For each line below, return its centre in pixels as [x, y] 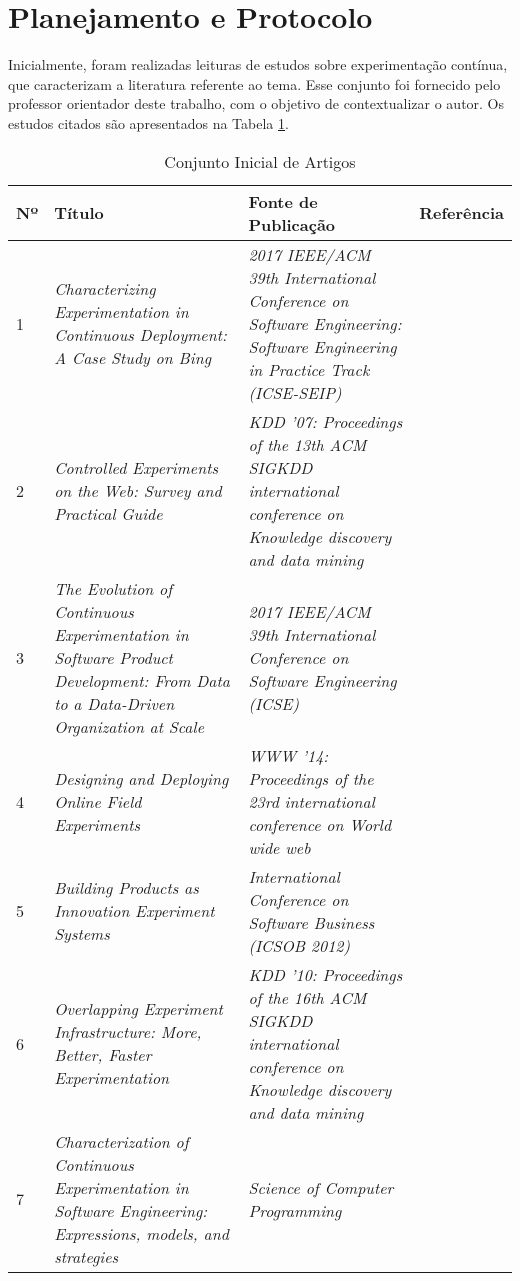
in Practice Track [309, 369]
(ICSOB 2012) [299, 945]
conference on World [320, 824]
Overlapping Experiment [138, 1008]
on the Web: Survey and [138, 490]
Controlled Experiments [136, 467]
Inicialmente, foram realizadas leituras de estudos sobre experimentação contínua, [258, 64]
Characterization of [121, 1141]
